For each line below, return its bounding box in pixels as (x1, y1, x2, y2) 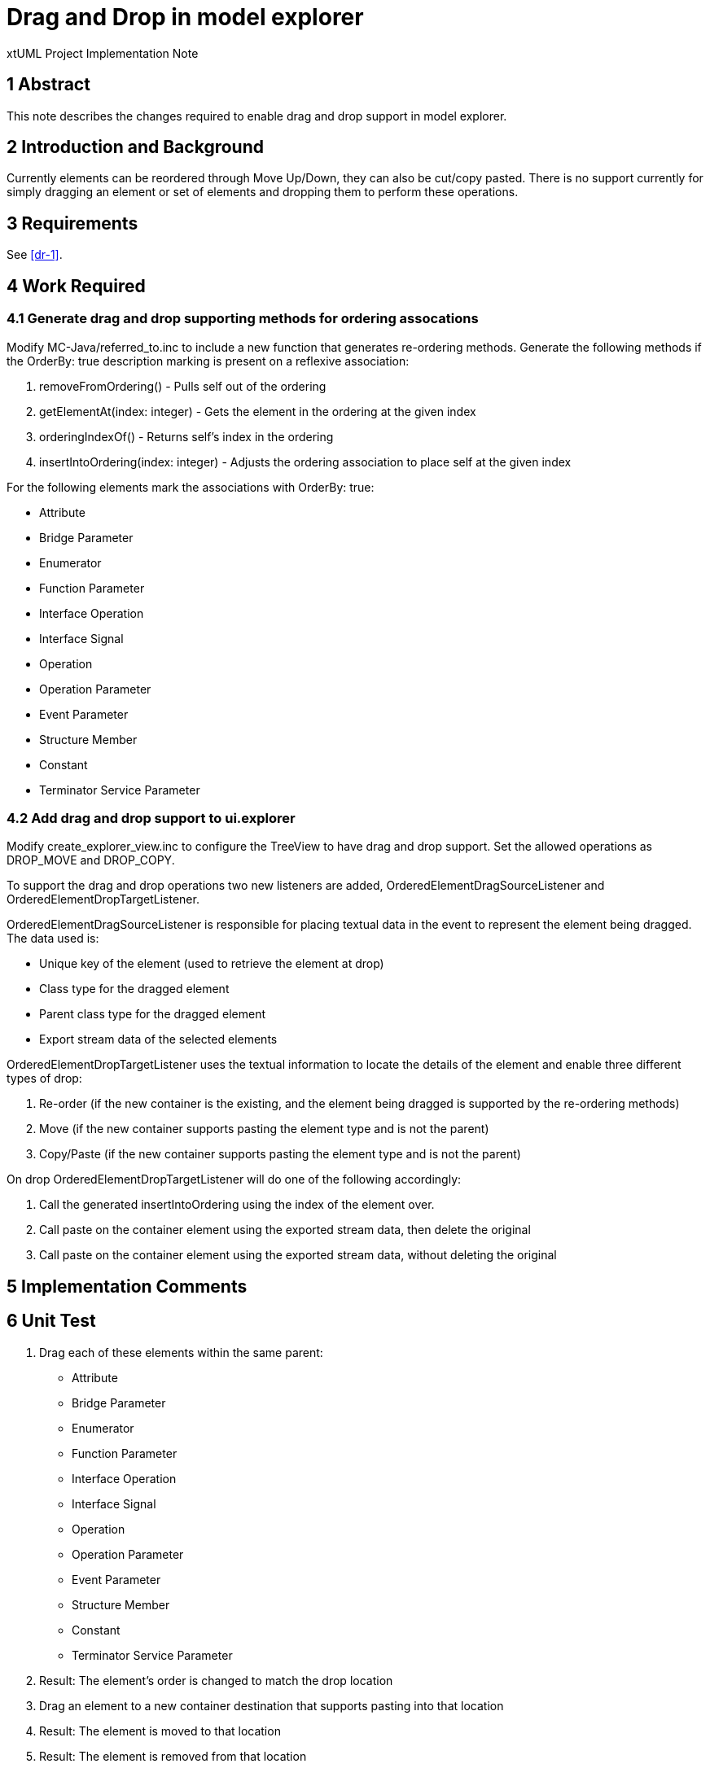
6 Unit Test (7, 1311, 96, 1332)
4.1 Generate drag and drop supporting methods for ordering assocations (7, 310, 479, 327)
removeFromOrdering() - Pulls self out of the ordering (39, 379, 327, 393)
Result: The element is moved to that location (39, 1723, 281, 1738)
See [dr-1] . (7, 247, 63, 262)
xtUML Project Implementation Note (7, 46, 199, 60)
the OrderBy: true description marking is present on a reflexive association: (7, 353, 410, 368)
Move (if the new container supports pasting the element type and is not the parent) (39, 1122, 489, 1136)
